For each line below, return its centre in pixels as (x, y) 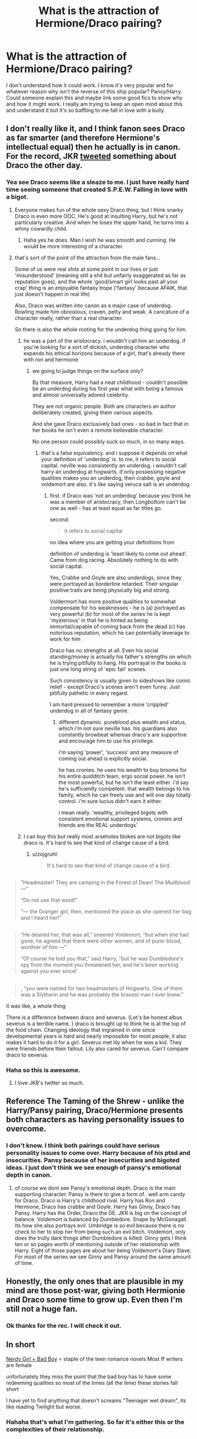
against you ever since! (49, 971)
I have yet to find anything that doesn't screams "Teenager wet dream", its (96, 1400)
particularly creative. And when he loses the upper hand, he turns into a (101, 222)
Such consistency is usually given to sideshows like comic (120, 680)
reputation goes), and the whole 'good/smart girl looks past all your (96, 281)
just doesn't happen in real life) (52, 294)
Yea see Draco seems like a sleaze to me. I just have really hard (98, 182)
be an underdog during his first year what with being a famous (108, 388)
